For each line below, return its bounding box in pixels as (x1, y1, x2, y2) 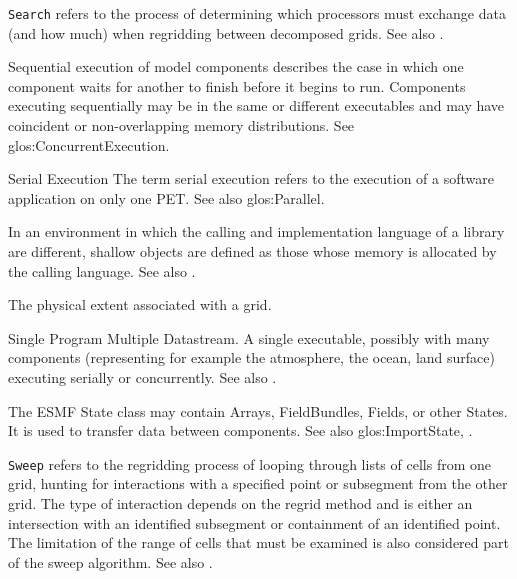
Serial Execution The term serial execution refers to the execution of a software (8, 168, 494, 189)
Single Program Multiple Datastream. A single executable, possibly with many (8, 327, 490, 348)
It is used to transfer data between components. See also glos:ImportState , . (8, 420, 473, 441)
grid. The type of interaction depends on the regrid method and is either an (8, 493, 473, 513)
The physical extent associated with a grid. (8, 294, 272, 315)
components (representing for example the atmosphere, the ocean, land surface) (8, 347, 495, 368)
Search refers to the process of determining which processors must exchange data (8, 3, 506, 23)
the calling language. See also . (8, 260, 196, 281)
